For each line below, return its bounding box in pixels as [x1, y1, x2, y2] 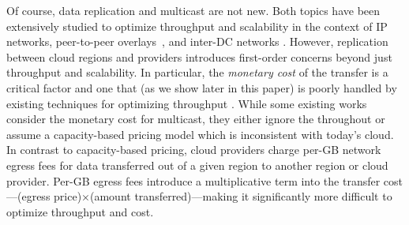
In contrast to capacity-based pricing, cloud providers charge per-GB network [6, 141, 381, 158]
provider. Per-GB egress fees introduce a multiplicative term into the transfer [6, 172, 381, 189]
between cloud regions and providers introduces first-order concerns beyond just [6, 48, 392, 65]
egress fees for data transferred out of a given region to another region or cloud [6, 156, 388, 173]
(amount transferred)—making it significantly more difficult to [90, 188, 392, 204]
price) [54, 188, 82, 204]
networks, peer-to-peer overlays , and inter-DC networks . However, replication [6, 33, 388, 50]
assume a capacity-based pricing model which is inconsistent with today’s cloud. [6, 126, 394, 142]
